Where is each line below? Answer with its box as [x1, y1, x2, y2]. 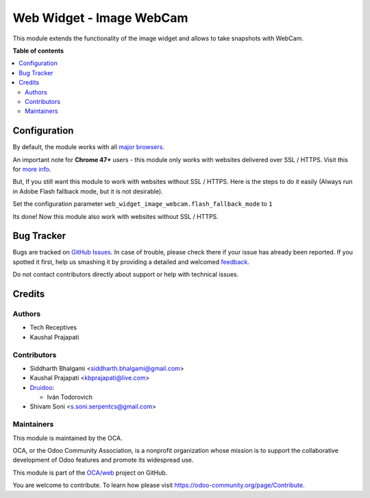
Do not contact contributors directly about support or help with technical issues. [12, 270, 239, 278]
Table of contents [12, 47, 64, 55]
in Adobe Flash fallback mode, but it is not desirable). [12, 187, 164, 195]
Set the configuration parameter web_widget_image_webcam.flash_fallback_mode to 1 [12, 200, 273, 208]
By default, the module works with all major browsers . [12, 143, 164, 151]
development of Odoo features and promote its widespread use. [12, 456, 194, 464]
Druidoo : [29, 383, 55, 391]
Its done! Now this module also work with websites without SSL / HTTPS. [12, 212, 219, 220]
